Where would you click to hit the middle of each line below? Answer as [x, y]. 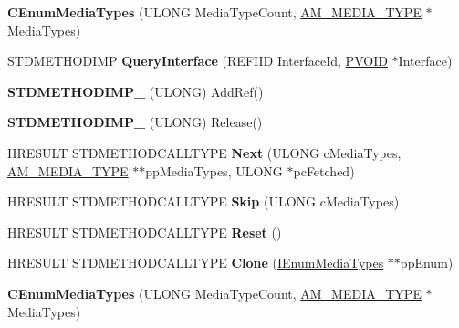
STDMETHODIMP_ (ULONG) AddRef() [136, 91]
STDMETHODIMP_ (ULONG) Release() [135, 122]
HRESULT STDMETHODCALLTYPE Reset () [145, 232]
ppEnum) [427, 263]
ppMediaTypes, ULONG [214, 170]
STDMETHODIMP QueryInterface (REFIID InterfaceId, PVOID [198, 61]
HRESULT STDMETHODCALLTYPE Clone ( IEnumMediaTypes [196, 263]
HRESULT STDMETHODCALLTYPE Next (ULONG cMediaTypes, [204, 152]
